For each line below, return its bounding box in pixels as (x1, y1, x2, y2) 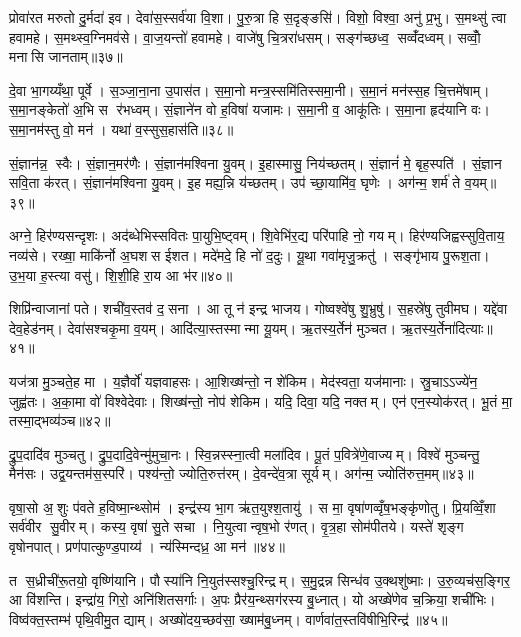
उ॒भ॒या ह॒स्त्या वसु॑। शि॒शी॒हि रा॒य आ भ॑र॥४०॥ (9, 264, 233, 285)
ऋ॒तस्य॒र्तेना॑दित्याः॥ (400, 317, 493, 338)
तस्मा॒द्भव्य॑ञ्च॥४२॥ (9, 410, 111, 431)
